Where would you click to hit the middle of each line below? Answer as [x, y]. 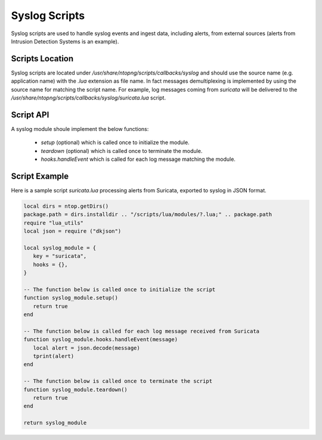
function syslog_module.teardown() [75, 389]
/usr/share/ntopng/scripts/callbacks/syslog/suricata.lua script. [89, 98]
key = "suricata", [60, 256]
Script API [30, 115]
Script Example [40, 176]
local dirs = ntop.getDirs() [66, 206]
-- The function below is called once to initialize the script [120, 289]
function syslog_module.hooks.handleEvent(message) [101, 340]
